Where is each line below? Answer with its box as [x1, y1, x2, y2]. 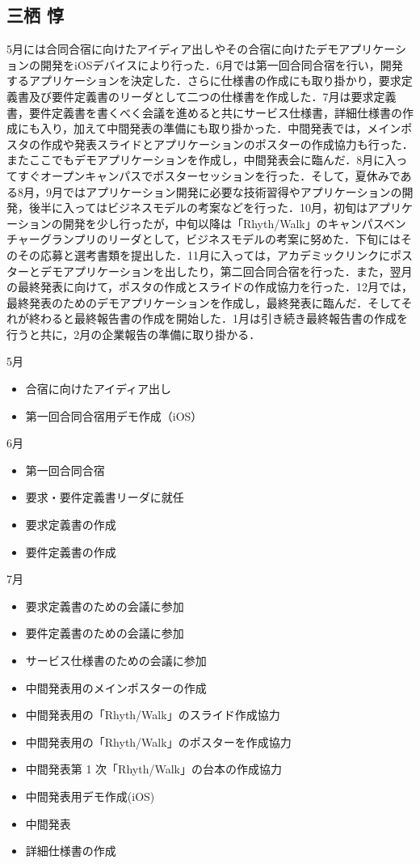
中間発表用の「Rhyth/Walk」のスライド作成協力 [25, 706, 280, 723]
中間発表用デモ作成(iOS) [25, 787, 155, 804]
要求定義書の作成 [25, 516, 116, 533]
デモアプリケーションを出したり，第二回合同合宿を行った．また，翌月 [40, 262, 413, 279]
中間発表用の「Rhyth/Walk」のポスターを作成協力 [25, 733, 292, 750]
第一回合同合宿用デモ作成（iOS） [25, 407, 203, 424]
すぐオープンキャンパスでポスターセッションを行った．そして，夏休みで [17, 167, 401, 184]
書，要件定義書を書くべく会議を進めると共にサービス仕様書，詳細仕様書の [6, 104, 402, 121]
